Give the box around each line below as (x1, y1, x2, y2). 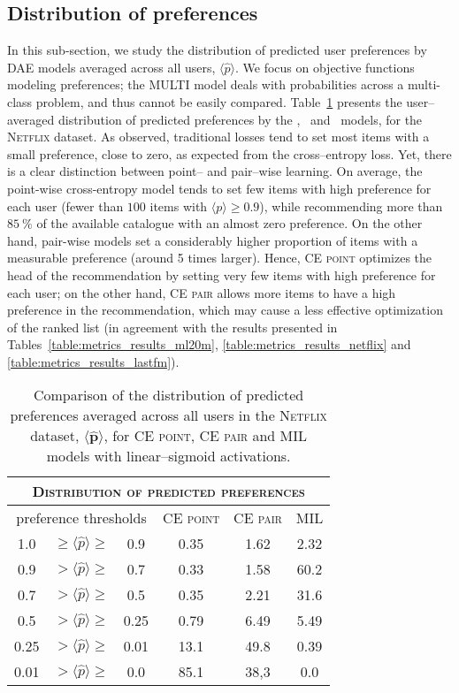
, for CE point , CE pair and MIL (103, 425, 308, 446)
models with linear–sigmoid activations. (46, 445, 291, 467)
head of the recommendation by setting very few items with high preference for (7, 265, 436, 284)
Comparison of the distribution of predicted (33, 385, 304, 406)
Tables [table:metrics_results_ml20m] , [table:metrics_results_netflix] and (7, 335, 411, 354)
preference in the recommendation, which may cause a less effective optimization (7, 301, 443, 319)
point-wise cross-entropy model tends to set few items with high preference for (7, 179, 432, 197)
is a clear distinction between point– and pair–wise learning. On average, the (7, 162, 423, 180)
